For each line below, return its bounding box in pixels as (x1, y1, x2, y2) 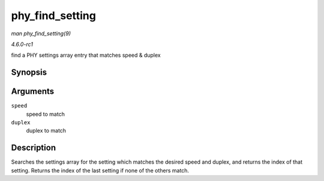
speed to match (26, 111, 65, 118)
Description (11, 143, 56, 153)
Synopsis (11, 68, 47, 78)
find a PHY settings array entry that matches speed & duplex (11, 51, 161, 59)
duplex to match (26, 127, 66, 134)
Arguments (11, 87, 55, 97)
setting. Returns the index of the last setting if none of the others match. (11, 167, 189, 174)
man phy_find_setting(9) (11, 30, 71, 37)
